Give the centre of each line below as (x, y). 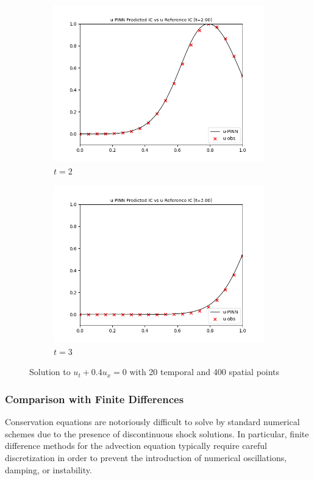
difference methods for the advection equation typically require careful (136, 446)
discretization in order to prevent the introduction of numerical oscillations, (146, 457)
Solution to (50, 372)
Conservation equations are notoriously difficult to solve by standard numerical (152, 422)
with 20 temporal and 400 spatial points (205, 372)
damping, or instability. (48, 469)
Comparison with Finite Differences (95, 399)
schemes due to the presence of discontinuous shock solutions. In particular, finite (157, 433)
